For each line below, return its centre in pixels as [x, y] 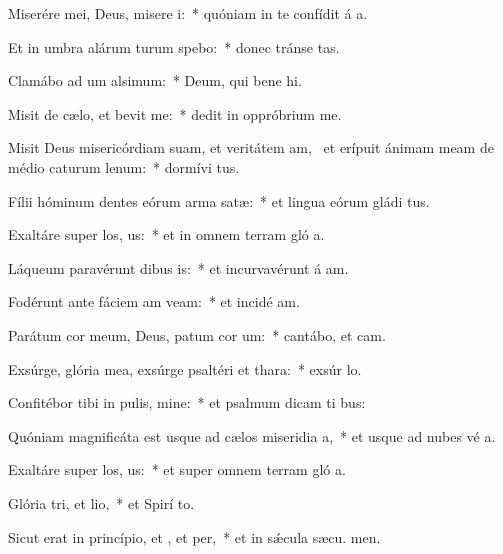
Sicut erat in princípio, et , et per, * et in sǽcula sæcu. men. [194, 536]
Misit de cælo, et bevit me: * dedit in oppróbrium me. [175, 113]
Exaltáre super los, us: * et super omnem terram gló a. [177, 469]
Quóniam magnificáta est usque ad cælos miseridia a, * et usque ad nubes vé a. [252, 435]
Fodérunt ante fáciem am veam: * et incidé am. [154, 301]
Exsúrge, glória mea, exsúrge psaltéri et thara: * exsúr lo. [185, 368]
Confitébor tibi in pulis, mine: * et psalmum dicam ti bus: [187, 402]
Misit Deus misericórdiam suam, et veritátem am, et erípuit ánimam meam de [251, 147]
